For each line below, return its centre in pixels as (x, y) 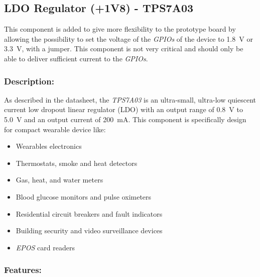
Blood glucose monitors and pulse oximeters (84, 196)
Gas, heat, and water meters (59, 180)
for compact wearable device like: (55, 129)
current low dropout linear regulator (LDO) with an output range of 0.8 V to (123, 109)
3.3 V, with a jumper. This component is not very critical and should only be (124, 49)
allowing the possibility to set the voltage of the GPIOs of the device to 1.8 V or (128, 38)
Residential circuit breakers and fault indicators (89, 213)
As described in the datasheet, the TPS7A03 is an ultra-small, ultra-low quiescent (130, 99)
